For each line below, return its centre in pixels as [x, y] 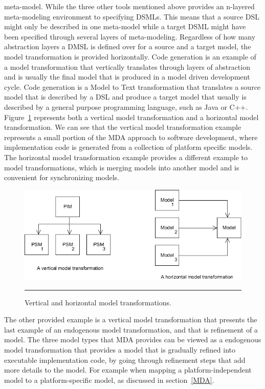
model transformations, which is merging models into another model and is [122, 167]
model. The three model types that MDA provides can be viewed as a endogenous [133, 339]
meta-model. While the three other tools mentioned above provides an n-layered [129, 6]
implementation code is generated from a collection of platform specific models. [128, 147]
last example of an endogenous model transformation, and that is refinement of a [131, 329]
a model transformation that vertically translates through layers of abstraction [127, 66]
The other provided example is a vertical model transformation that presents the [131, 319]
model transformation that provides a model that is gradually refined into [120, 349]
